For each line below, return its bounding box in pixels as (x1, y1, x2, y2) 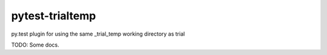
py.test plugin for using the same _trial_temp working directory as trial (11, 30, 185, 37)
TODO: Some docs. (11, 41, 60, 48)
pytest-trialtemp (11, 9, 96, 22)
